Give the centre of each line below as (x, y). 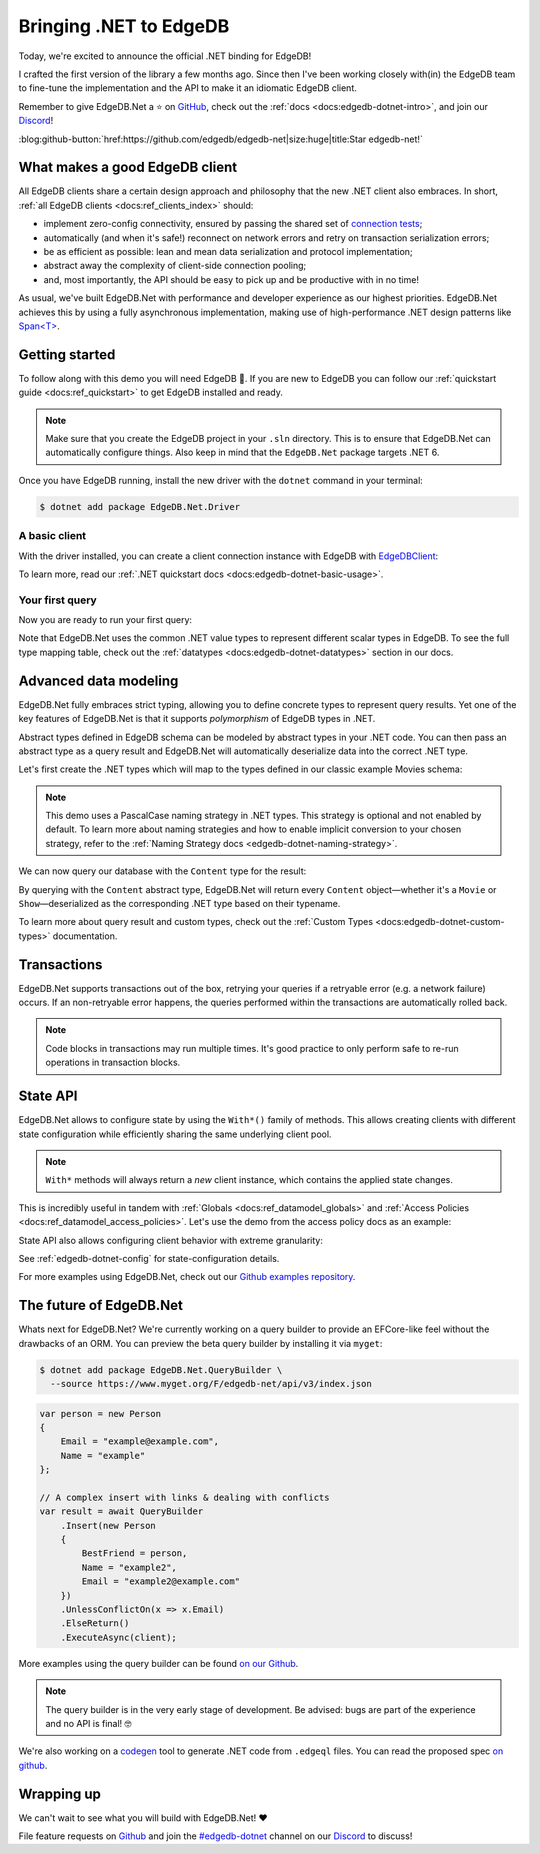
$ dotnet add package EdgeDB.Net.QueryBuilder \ (161, 1369)
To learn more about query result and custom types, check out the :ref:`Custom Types (196, 922)
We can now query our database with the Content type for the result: (162, 871)
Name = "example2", (129, 1567)
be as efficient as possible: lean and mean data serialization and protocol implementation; (228, 251)
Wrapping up (60, 1793)
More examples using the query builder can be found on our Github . (158, 1663)
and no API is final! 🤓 (88, 1723)
